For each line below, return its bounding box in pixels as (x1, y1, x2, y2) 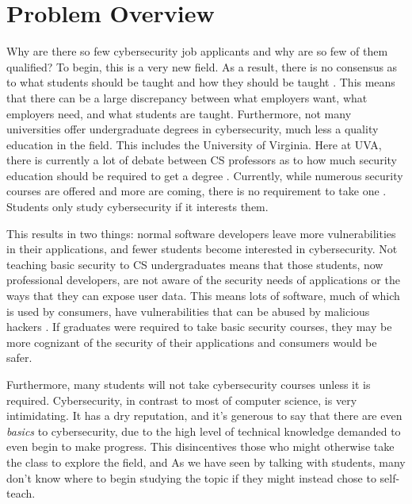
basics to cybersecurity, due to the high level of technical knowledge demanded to (6, 422, 401, 439)
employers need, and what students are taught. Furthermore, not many (6, 105, 352, 121)
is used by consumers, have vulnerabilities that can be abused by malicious (6, 302, 370, 319)
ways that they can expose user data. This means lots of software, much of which (6, 287, 400, 304)
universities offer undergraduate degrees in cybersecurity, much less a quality (6, 121, 379, 137)
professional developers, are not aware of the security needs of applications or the (6, 271, 400, 288)
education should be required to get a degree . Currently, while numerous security (6, 167, 403, 183)
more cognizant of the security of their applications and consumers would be (6, 333, 377, 350)
